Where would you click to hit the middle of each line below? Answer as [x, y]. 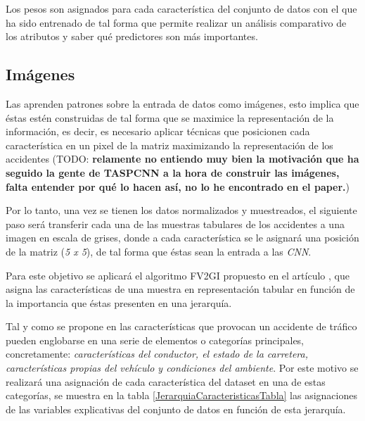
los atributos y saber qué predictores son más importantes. [132, 36]
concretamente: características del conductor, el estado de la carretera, [157, 354]
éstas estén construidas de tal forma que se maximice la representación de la [170, 117]
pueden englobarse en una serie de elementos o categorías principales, [155, 340]
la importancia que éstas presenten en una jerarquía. [119, 302]
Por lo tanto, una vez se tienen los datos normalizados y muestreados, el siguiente [181, 210]
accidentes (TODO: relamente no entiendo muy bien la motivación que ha [182, 159]
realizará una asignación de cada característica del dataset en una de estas [166, 381]
